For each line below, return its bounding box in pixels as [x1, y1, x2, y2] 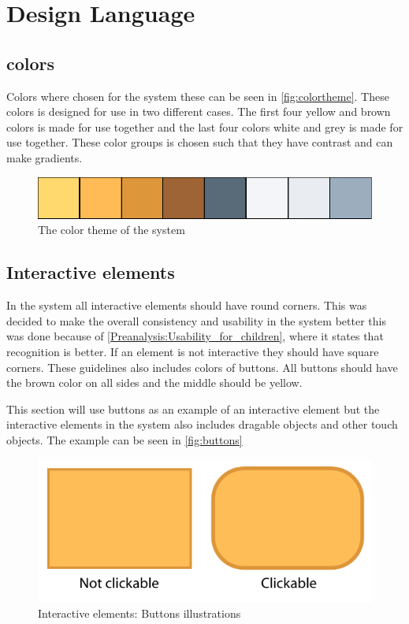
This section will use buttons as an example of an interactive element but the [6, 400, 380, 417]
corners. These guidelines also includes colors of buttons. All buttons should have [6, 358, 398, 375]
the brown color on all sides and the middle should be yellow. [6, 374, 303, 391]
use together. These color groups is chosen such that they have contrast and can [6, 134, 393, 150]
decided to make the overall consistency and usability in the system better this [6, 312, 386, 329]
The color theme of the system [38, 221, 185, 238]
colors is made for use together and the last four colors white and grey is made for [6, 118, 403, 135]
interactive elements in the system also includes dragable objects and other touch [6, 416, 398, 433]
